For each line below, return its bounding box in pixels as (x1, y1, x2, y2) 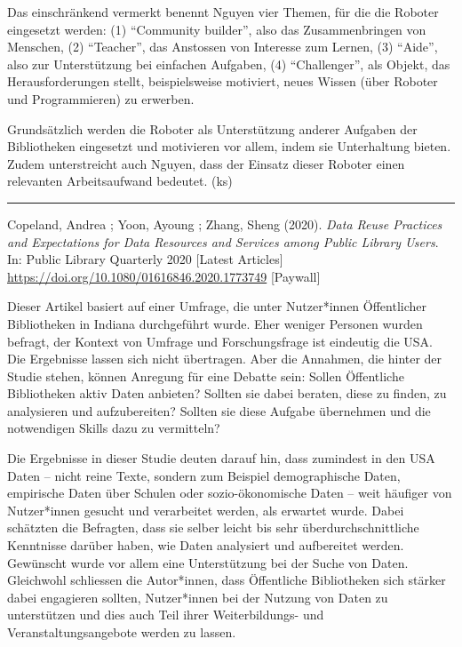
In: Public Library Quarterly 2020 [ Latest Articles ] (7, 250, 283, 268)
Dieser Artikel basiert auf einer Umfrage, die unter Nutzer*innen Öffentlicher (7, 297, 426, 316)
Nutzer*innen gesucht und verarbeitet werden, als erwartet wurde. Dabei (7, 500, 404, 519)
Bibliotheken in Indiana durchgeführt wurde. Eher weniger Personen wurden (7, 314, 423, 332)
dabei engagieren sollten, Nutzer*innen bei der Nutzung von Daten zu (7, 587, 388, 606)
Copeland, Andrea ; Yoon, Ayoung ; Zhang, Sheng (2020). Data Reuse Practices (7, 214, 442, 233)
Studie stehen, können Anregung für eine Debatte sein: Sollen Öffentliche (7, 366, 404, 385)
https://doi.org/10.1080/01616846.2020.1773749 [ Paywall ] (7, 267, 321, 285)
